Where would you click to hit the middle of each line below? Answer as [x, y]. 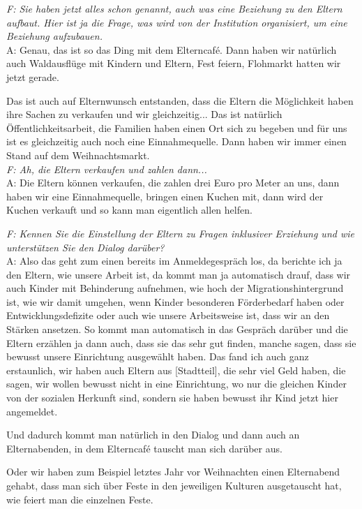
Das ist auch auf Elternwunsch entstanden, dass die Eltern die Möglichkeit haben [180, 100]
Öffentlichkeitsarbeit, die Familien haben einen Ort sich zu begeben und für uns [177, 127]
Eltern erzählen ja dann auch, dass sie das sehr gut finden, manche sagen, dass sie [181, 342]
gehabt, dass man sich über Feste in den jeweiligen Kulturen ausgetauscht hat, [174, 485]
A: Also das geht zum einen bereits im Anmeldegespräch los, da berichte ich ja [174, 261]
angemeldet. [32, 411]
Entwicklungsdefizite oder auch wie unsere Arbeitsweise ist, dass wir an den [168, 315]
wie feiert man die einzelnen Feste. [80, 499]
